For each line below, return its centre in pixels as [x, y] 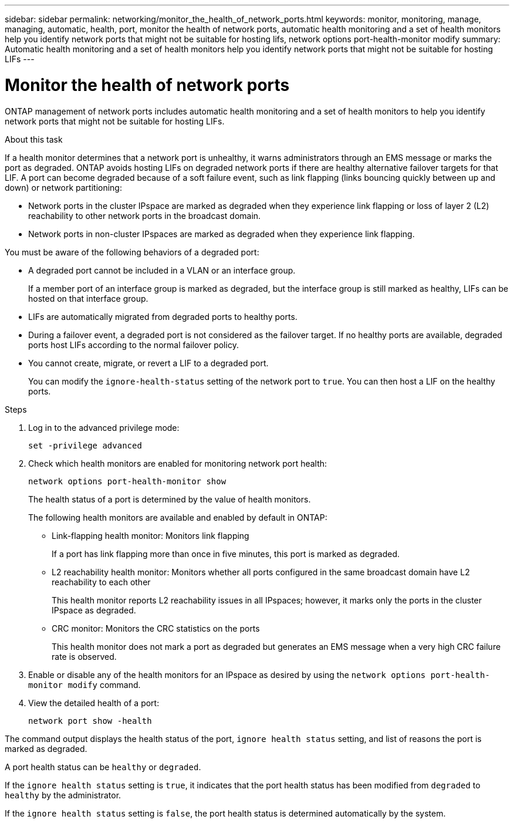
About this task [34, 139]
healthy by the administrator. [63, 795]
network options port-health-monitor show [127, 481]
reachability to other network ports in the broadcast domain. [145, 215]
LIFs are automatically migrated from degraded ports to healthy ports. [163, 316]
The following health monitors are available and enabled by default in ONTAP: [178, 517]
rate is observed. [84, 656]
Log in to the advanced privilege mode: [104, 427]
